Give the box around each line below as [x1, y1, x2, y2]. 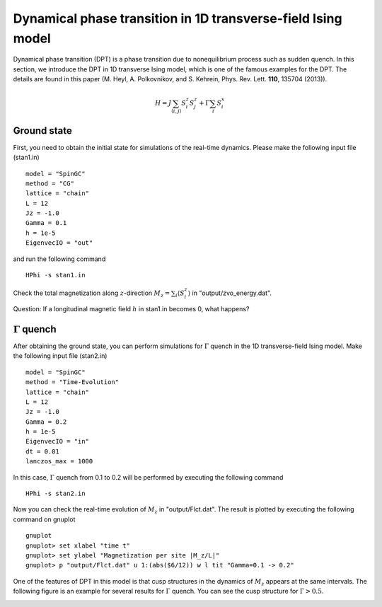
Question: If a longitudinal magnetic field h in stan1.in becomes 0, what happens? [13, 305, 250, 313]
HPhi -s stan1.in [25, 271, 86, 279]
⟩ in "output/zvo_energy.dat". [187, 289, 272, 297]
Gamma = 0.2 [25, 417, 67, 426]
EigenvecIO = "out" [25, 239, 93, 247]
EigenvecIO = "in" [25, 437, 90, 446]
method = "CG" [25, 179, 74, 187]
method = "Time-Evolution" [25, 378, 120, 386]
